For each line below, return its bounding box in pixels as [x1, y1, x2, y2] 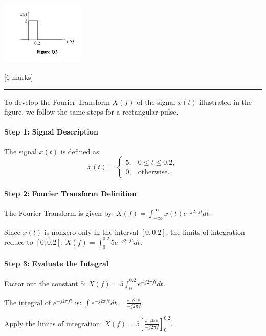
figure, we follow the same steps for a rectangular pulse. [4, 106, 179, 117]
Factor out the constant [4, 278, 78, 288]
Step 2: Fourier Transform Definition [4, 188, 137, 198]
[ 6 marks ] [4, 71, 33, 82]
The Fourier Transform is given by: [4, 207, 114, 218]
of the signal [137, 96, 175, 107]
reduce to [4, 236, 33, 247]
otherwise [138, 168, 168, 176]
